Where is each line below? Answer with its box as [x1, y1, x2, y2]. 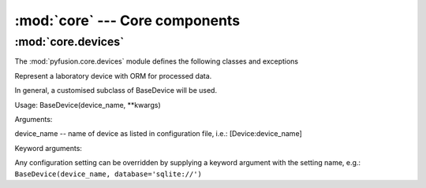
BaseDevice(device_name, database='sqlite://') [14, 169, 203, 179]
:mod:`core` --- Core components [14, 12, 241, 29]
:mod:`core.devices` [14, 35, 125, 49]
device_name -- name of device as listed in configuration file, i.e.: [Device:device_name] [14, 129, 303, 138]
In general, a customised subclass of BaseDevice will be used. [14, 86, 217, 95]
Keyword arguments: [14, 143, 83, 153]
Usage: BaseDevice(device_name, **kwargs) [14, 100, 161, 109]
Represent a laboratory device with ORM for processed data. [14, 71, 212, 80]
